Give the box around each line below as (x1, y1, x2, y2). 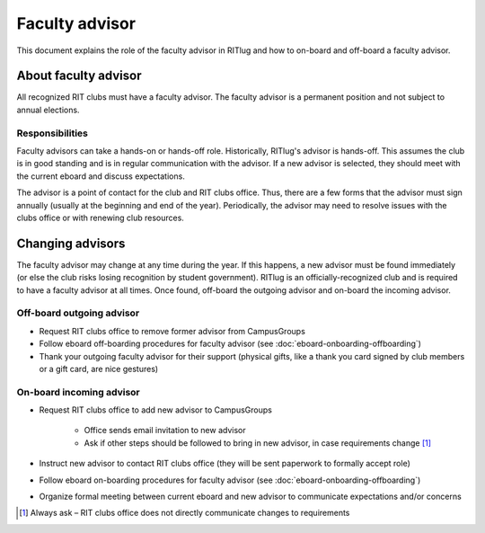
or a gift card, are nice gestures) (39, 363, 159, 374)
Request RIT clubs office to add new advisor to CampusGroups (39, 404, 273, 415)
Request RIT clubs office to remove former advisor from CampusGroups (39, 325, 305, 336)
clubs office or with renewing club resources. (16, 212, 184, 223)
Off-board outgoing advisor (16, 306, 140, 319)
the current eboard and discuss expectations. (16, 171, 186, 182)
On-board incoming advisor (16, 386, 141, 398)
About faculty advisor (16, 68, 142, 84)
